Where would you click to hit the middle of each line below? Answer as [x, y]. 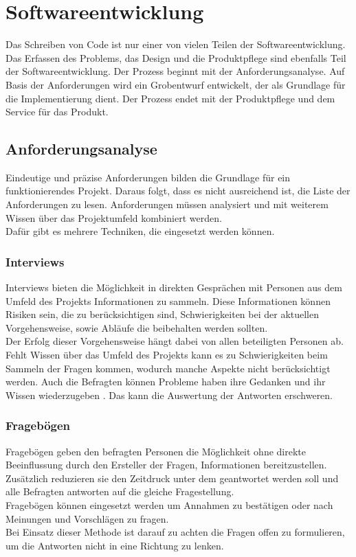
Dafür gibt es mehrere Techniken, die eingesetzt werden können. [140, 231]
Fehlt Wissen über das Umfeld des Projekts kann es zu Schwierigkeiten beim [167, 355]
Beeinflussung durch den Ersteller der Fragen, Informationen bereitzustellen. [166, 465]
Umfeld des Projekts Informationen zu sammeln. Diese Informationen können [168, 300]
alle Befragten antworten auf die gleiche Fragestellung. [120, 491]
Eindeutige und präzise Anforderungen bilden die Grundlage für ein [148, 177]
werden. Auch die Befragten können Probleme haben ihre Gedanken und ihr [166, 382]
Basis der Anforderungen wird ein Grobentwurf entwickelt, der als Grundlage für [176, 84]
